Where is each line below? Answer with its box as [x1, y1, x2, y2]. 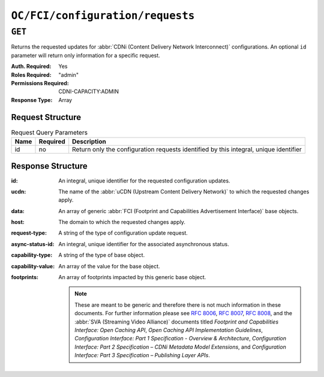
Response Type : [11, 96, 53, 103]
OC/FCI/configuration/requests [11, 9, 195, 22]
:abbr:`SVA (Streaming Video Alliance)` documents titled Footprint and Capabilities [74, 318, 279, 325]
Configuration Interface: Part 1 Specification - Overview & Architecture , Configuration [74, 335, 286, 342]
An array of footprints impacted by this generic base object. [58, 274, 206, 281]
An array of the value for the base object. [58, 262, 160, 270]
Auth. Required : [11, 63, 52, 70]
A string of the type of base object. [58, 252, 145, 259]
